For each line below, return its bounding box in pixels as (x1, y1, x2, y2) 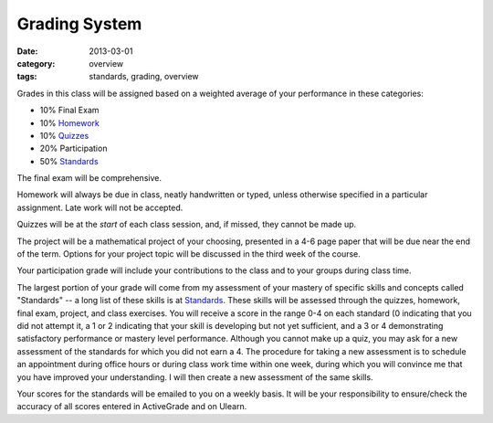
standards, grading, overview (89, 71, 200, 82)
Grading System (16, 14, 142, 34)
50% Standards (39, 155, 100, 166)
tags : (16, 71, 37, 82)
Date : (16, 46, 38, 57)
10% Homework (39, 117, 100, 128)
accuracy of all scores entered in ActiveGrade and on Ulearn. (16, 401, 247, 412)
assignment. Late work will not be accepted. (16, 202, 184, 213)
